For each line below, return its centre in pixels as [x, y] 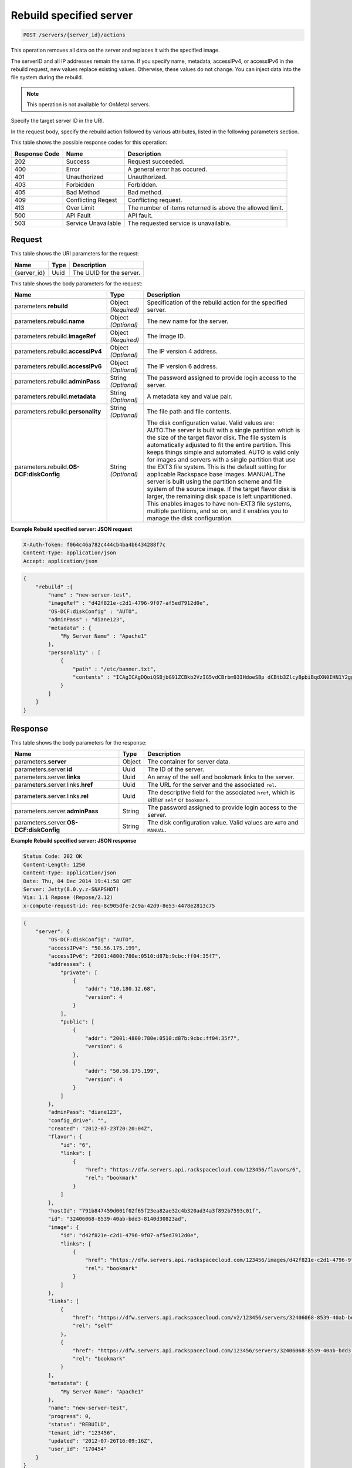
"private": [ [79, 972]
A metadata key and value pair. [189, 396]
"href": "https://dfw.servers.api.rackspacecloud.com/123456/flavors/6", [194, 1170]
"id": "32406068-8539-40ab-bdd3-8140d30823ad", [118, 1219]
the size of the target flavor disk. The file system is [217, 437]
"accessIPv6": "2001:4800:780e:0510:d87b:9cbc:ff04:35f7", [135, 956]
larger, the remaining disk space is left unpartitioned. [220, 496]
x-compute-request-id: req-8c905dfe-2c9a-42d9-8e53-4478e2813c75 [119, 905]
